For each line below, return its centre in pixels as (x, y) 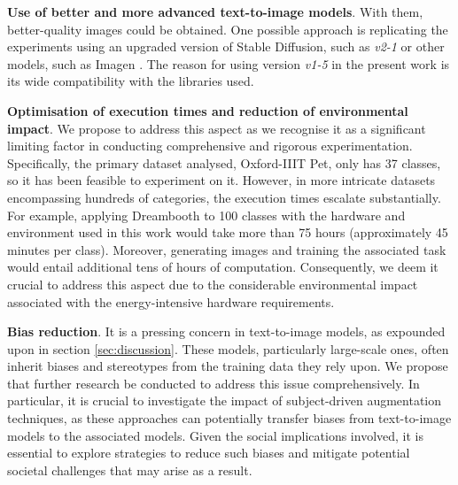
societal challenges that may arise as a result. (130, 470)
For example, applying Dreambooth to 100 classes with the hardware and (206, 215)
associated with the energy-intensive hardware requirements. (171, 301)
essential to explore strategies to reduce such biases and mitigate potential (209, 453)
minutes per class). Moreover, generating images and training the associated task (227, 249)
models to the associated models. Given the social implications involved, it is (215, 435)
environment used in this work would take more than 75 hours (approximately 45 (228, 232)
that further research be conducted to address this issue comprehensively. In (213, 383)
